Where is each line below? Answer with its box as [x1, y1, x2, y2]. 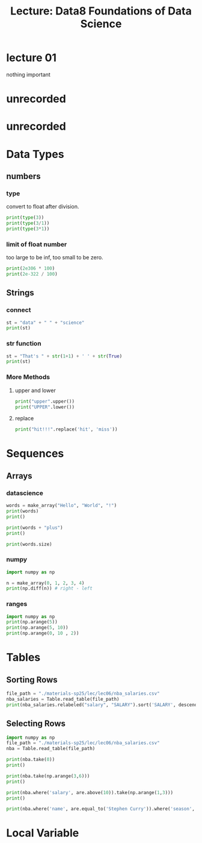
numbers [6, 171, 41, 182]
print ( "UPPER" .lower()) [14, 404, 75, 410]
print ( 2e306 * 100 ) [6, 265, 55, 272]
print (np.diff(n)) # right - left [6, 586, 93, 592]
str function [6, 339, 41, 348]
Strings [6, 288, 34, 298]
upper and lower [14, 387, 56, 394]
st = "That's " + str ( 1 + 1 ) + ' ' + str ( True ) [6, 353, 123, 359]
